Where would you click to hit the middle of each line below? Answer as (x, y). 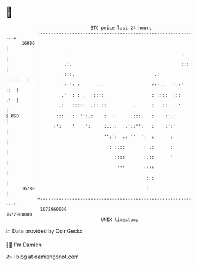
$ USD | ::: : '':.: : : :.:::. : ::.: (91, 116)
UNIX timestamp (120, 219)
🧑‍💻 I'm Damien (24, 245)
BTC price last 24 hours (121, 28)
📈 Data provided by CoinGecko (44, 231)
